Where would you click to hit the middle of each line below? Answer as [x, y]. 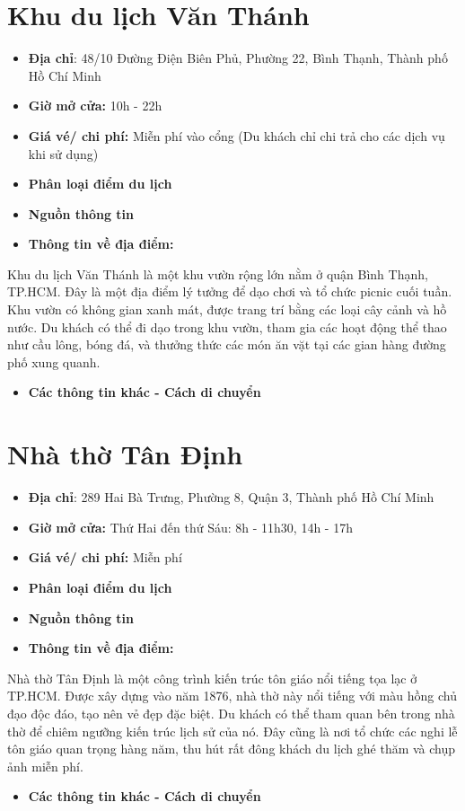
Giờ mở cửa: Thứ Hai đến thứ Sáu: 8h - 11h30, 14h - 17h [190, 527]
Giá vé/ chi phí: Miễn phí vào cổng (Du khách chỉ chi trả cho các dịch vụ [237, 135]
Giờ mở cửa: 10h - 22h [95, 106]
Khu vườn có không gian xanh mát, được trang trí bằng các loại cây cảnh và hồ [227, 309]
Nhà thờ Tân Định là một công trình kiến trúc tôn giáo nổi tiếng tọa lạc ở [212, 678]
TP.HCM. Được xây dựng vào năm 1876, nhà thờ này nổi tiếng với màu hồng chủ [232, 696]
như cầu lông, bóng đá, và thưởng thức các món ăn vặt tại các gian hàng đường [227, 344]
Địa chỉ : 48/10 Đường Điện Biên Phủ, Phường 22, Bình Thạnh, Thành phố [238, 58]
